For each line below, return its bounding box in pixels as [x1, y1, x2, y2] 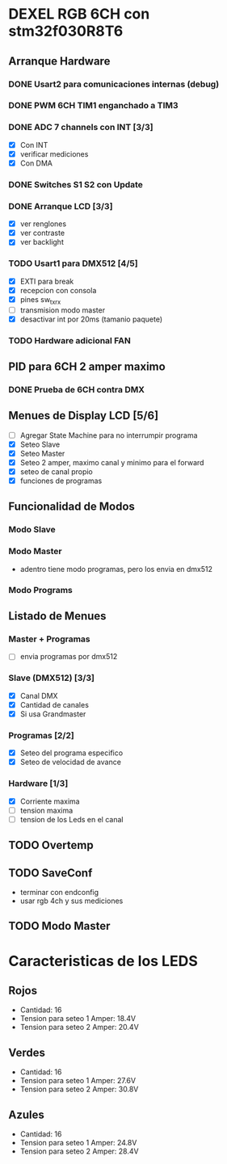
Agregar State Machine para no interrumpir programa [19, 430, 198, 440]
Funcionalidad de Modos [8, 500, 136, 514]
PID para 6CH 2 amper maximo [8, 359, 166, 373]
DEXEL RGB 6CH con [8, 5, 150, 23]
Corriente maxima [19, 796, 80, 806]
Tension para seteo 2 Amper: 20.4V [19, 1023, 139, 1032]
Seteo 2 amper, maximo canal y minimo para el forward [19, 457, 204, 467]
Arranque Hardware [8, 54, 111, 68]
